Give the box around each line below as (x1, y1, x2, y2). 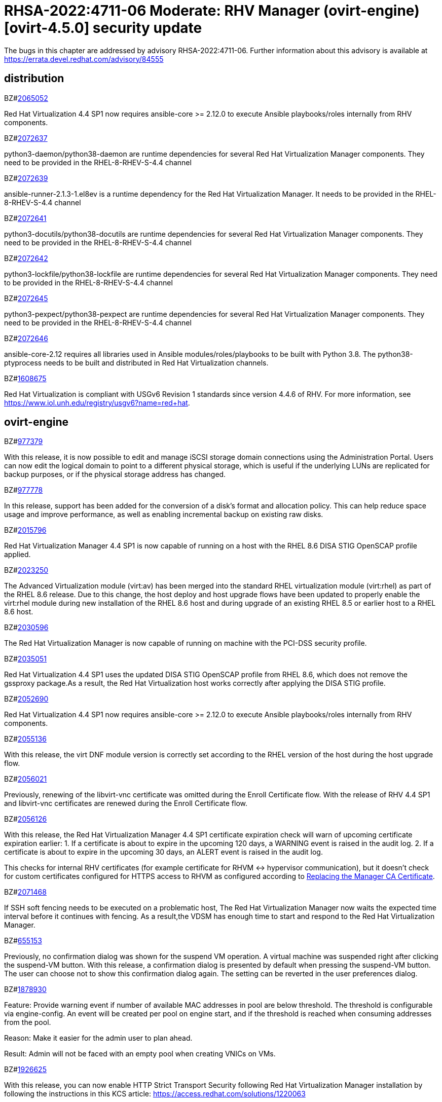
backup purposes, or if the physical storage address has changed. (4, 470, 226, 479)
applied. (4, 550, 31, 559)
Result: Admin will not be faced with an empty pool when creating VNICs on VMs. (4, 1049, 276, 1058)
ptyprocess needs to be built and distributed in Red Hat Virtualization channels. (4, 358, 269, 367)
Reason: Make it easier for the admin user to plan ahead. (4, 1034, 193, 1043)
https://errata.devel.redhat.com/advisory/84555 (4, 54, 164, 63)
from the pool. (4, 1018, 51, 1027)
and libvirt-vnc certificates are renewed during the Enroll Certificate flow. (4, 799, 248, 808)
